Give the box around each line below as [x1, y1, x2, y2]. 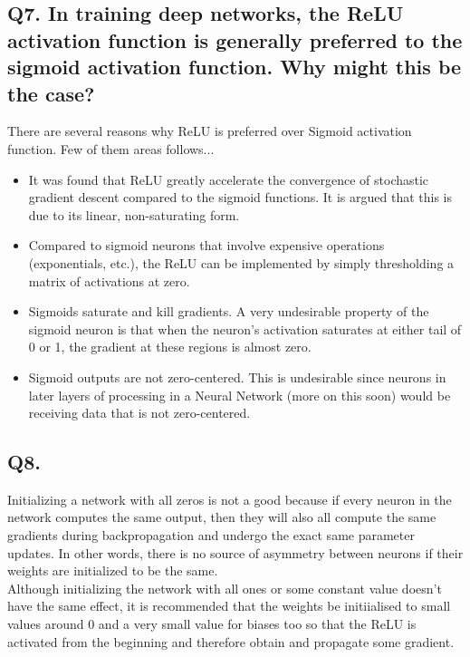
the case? [7, 79, 95, 107]
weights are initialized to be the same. [7, 561, 218, 580]
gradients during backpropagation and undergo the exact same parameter [7, 526, 415, 545]
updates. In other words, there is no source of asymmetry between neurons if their [7, 543, 464, 562]
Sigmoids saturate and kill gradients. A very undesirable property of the [28, 302, 429, 321]
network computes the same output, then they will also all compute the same [7, 507, 436, 527]
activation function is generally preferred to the [7, 25, 463, 53]
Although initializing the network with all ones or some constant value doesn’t [7, 578, 442, 597]
